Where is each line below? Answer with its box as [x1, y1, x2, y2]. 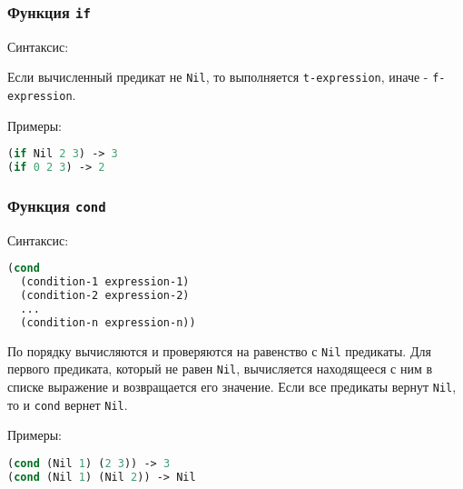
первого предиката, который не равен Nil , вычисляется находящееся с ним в [7, 359, 433, 378]
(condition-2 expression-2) [20, 289, 190, 303]
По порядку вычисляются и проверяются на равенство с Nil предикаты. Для [7, 341, 431, 360]
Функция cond [7, 194, 106, 216]
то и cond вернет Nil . [7, 394, 128, 414]
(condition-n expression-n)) [20, 315, 196, 329]
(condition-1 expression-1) [20, 275, 190, 289]
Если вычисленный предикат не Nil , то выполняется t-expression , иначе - [7, 67, 429, 86]
